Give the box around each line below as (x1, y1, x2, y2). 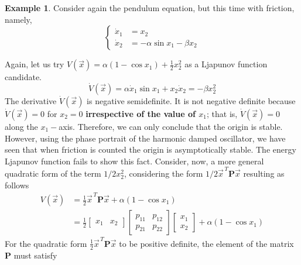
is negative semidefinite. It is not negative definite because (87, 95, 296, 106)
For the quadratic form (5, 237, 87, 249)
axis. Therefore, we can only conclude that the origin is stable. (59, 121, 283, 132)
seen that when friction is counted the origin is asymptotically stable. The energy (5, 143, 296, 156)
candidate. (5, 71, 42, 83)
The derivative (5, 95, 57, 106)
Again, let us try (5, 58, 64, 70)
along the (5, 121, 38, 132)
